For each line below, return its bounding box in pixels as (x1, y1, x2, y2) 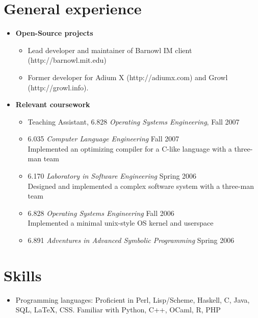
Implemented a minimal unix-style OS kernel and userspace (28, 217, 214, 228)
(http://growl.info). (28, 82, 89, 92)
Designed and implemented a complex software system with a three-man (28, 180, 254, 191)
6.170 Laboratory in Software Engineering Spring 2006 (28, 170, 197, 181)
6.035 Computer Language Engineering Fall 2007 (28, 133, 179, 144)
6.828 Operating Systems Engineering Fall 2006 (28, 207, 174, 218)
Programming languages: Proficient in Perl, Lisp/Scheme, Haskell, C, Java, (15, 294, 250, 305)
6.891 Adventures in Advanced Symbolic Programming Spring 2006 (28, 235, 235, 246)
